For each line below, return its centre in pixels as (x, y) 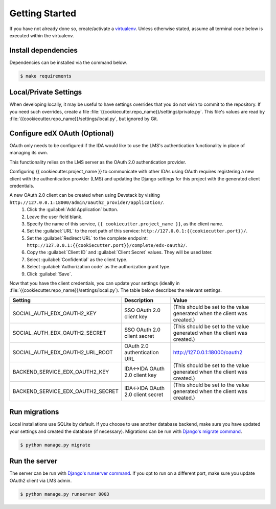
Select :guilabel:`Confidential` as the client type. (77, 259)
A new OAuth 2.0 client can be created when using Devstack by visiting (85, 195)
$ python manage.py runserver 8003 (65, 494)
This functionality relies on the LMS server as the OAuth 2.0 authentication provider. (98, 162)
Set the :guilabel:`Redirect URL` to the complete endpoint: (87, 238)
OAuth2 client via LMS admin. (41, 480)
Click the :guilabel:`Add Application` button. (73, 210)
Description (139, 300)
